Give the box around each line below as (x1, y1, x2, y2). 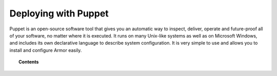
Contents (18, 59, 39, 65)
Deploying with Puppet (9, 8, 109, 19)
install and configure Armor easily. (9, 47, 82, 53)
